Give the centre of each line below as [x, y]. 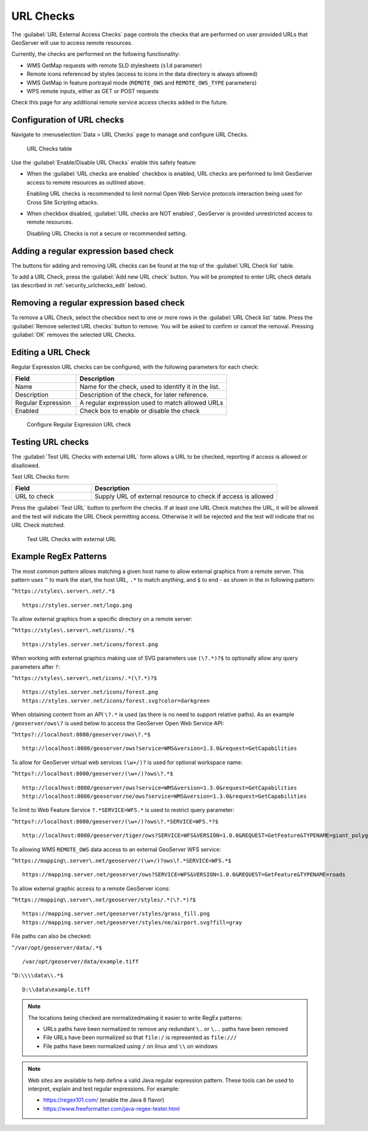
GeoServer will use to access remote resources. [72, 42]
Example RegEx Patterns [59, 556]
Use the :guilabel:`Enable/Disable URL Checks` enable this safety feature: [104, 162]
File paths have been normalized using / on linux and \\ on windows [130, 1046]
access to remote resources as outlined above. [86, 182]
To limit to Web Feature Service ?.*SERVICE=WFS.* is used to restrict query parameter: [123, 810]
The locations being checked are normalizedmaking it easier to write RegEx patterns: [135, 1017]
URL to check [35, 496]
